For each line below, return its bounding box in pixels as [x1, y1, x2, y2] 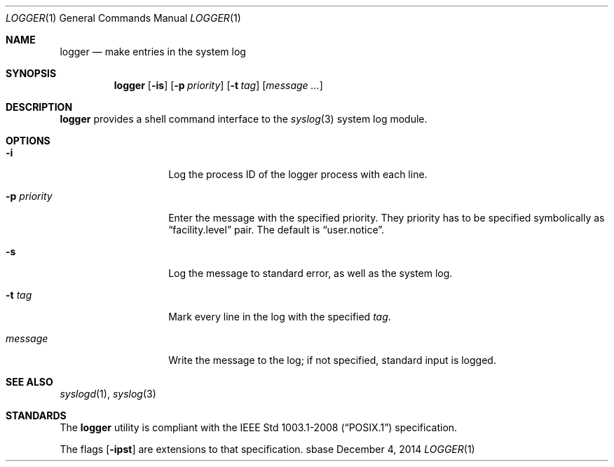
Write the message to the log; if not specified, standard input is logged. [168, 354, 496, 366]
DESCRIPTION [6, 101, 73, 113]
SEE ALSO [6, 376, 53, 388]
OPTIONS [6, 135, 50, 147]
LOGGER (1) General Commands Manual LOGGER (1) [6, 12, 241, 24]
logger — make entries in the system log [60, 46, 246, 57]
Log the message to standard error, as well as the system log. [168, 267, 453, 279]
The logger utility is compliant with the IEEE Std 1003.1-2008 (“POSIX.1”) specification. [60, 421, 458, 433]
